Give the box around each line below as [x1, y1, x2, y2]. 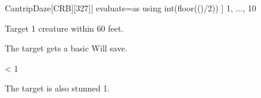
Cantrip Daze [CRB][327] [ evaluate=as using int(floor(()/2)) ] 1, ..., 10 [5, 2, 256, 14]
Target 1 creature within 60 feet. [5, 22, 124, 34]
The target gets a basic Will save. [5, 42, 128, 54]
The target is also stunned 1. [5, 82, 110, 94]
